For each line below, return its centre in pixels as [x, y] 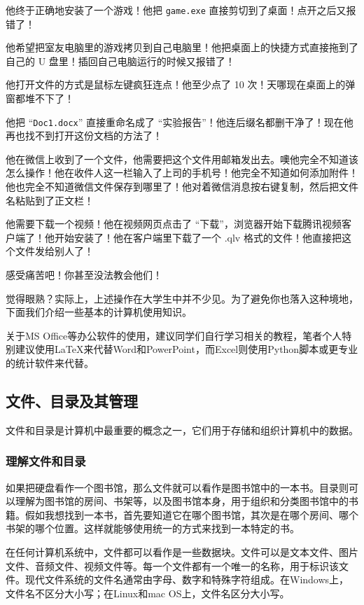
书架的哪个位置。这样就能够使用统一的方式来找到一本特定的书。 [153, 528]
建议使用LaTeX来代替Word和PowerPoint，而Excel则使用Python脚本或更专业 [187, 349]
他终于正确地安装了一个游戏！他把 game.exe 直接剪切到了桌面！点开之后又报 [181, 10]
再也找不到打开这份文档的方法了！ [84, 135]
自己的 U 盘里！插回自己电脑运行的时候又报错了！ [120, 61]
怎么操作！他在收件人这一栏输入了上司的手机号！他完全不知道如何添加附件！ [182, 173]
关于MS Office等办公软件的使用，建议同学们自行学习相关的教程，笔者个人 [174, 335]
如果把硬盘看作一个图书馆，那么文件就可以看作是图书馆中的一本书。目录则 [177, 487]
